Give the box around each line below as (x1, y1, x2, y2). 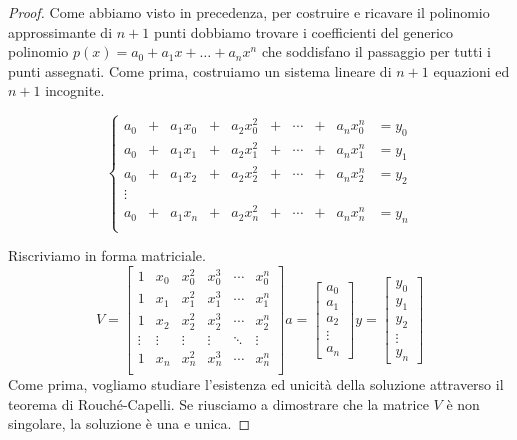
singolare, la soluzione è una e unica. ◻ (8, 413, 251, 434)
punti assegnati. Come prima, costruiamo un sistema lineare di (8, 60, 392, 81)
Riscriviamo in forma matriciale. (8, 245, 206, 266)
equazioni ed (433, 60, 510, 81)
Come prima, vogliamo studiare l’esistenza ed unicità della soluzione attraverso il (8, 374, 504, 395)
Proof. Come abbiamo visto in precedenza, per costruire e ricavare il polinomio (8, 2, 490, 22)
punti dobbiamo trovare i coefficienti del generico (153, 21, 454, 42)
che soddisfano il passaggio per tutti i (261, 41, 491, 62)
